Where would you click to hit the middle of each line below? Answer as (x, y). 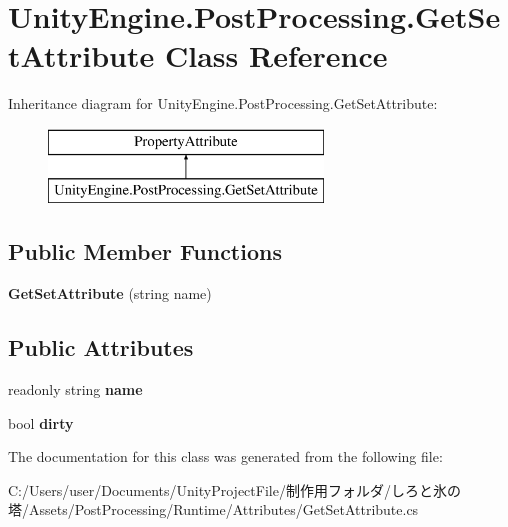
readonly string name (75, 389)
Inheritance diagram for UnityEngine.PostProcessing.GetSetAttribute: (223, 103)
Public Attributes (101, 347)
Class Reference (276, 55)
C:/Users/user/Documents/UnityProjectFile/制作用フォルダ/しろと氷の (234, 489)
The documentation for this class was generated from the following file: (225, 456)
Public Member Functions (145, 251)
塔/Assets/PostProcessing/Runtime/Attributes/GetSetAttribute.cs (213, 509)
